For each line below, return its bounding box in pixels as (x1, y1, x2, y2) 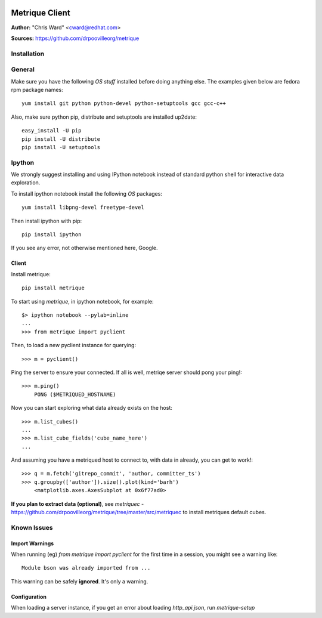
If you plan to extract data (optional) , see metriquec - (11, 500, 144, 507)
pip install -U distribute (21, 135, 101, 143)
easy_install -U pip (21, 127, 82, 134)
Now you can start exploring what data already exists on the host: (11, 404, 173, 412)
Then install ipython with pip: (11, 217, 82, 224)
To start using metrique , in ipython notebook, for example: (11, 298, 154, 305)
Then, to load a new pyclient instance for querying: (11, 342, 137, 349)
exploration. (11, 179, 41, 186)
